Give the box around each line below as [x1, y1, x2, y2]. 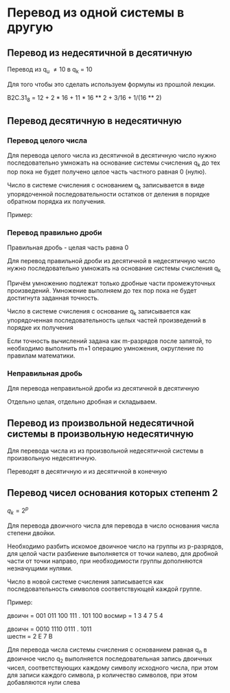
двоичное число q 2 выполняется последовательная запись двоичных [7, 654, 213, 664]
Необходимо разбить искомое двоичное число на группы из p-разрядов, [7, 542, 224, 550]
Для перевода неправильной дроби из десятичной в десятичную [7, 384, 200, 393]
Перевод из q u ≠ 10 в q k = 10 [7, 65, 93, 75]
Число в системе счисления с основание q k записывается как [7, 307, 191, 317]
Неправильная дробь [7, 369, 82, 378]
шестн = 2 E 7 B [7, 632, 53, 641]
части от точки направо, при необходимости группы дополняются [7, 557, 203, 566]
